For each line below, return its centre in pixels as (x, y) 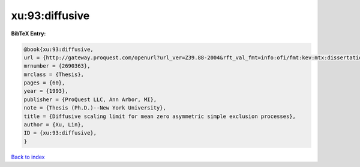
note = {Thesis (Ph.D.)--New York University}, (95, 108)
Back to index (28, 157)
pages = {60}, (44, 83)
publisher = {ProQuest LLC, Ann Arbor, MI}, (90, 99)
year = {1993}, (46, 91)
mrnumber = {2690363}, (57, 66)
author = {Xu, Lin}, (54, 125)
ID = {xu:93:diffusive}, (60, 133)
